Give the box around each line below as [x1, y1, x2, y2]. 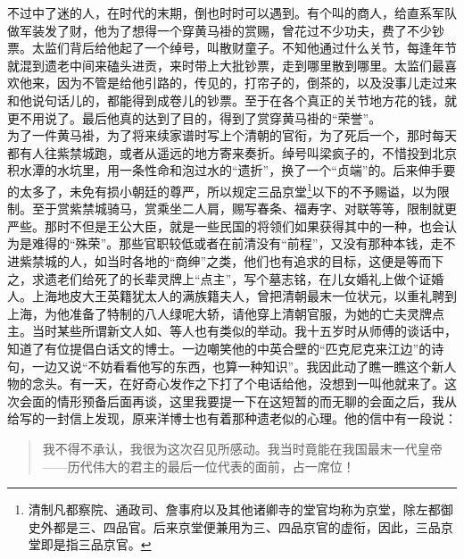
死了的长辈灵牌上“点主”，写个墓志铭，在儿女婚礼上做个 [94, 269, 419, 288]
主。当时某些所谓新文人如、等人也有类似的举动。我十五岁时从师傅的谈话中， [7, 321, 457, 340]
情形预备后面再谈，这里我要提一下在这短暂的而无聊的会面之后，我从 [56, 391, 457, 410]
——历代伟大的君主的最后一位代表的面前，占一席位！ [42, 456, 355, 475]
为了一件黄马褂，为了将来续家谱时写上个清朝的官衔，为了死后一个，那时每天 [7, 126, 457, 145]
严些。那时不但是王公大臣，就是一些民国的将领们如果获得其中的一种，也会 [7, 216, 444, 235]
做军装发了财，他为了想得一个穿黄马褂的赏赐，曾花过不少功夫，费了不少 [7, 21, 432, 39]
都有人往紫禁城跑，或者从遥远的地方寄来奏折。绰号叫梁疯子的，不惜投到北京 [7, 143, 457, 162]
